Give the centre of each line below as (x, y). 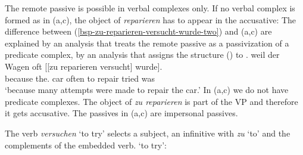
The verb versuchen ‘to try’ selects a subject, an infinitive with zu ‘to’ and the (148, 133)
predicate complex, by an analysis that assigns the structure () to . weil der (142, 55)
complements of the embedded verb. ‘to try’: (86, 145)
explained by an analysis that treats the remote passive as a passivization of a (147, 43)
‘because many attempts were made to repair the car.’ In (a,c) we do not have (147, 90)
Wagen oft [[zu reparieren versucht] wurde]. (84, 66)
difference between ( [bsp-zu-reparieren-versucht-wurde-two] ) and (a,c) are (138, 31)
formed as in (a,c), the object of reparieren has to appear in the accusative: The (151, 19)
